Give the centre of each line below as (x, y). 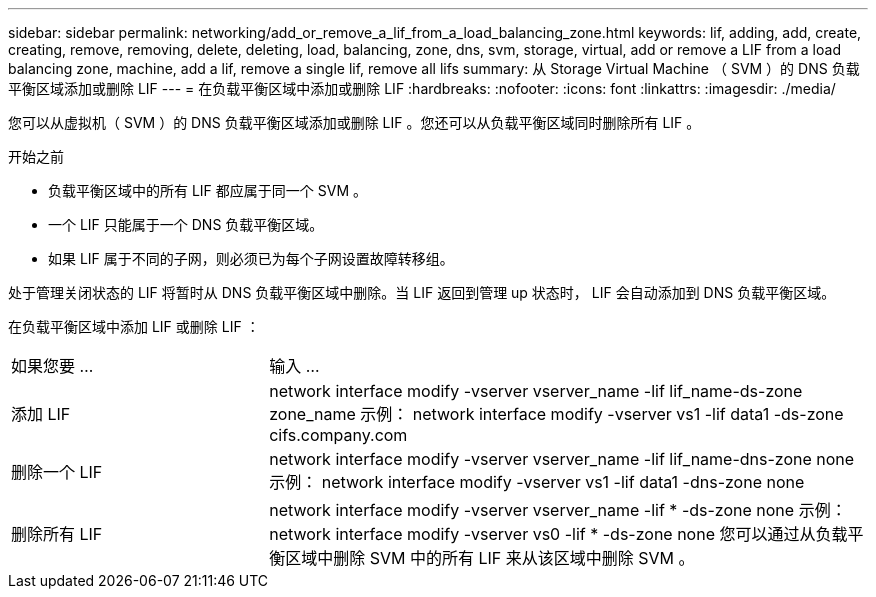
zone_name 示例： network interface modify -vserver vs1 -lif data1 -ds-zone (556, 414)
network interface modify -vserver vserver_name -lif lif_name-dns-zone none (562, 459)
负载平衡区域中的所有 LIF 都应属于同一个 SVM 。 (207, 190)
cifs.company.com (338, 435)
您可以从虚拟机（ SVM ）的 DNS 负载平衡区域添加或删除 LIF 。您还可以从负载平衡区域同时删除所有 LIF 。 (354, 122)
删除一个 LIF (57, 472)
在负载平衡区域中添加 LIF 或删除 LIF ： (134, 326)
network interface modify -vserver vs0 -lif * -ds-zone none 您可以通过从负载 (558, 534)
